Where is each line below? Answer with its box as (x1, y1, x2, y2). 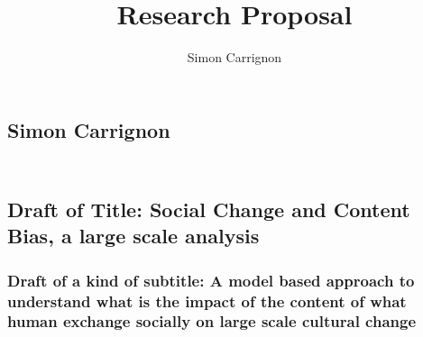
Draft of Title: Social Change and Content (7, 195, 410, 223)
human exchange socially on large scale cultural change (7, 310, 417, 332)
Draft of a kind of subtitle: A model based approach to (7, 269, 415, 291)
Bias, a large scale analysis (7, 222, 260, 250)
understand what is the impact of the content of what (7, 289, 407, 312)
